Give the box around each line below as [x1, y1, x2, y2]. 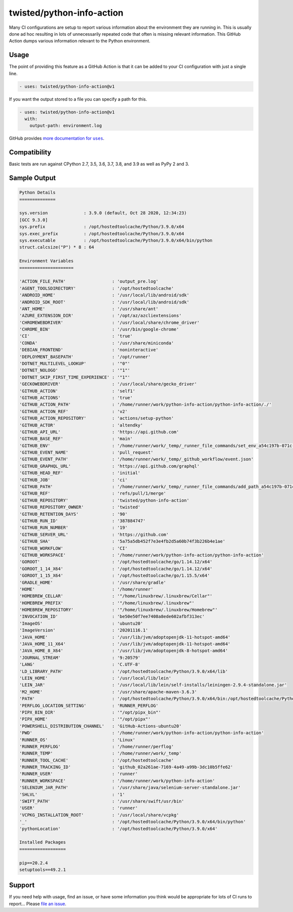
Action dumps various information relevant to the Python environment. [9, 38, 151, 44]
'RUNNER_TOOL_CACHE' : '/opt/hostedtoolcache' [19, 758, 174, 763]
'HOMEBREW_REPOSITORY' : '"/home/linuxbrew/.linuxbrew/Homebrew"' [19, 607, 218, 613]
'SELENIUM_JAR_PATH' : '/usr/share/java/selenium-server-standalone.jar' [19, 785, 241, 790]
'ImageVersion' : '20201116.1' [19, 628, 148, 633]
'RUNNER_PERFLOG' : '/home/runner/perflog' [19, 743, 174, 749]
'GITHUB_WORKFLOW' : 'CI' [19, 545, 128, 551]
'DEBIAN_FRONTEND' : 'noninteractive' [19, 347, 159, 353]
